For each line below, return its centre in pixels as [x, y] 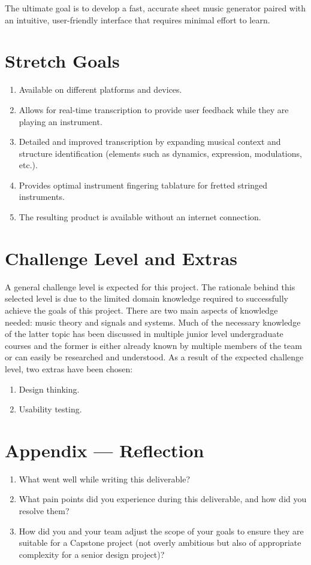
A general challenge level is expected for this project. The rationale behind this [150, 286]
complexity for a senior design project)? [92, 554]
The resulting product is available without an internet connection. [140, 217]
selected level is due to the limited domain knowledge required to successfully [147, 298]
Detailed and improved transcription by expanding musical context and [150, 142]
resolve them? [44, 511]
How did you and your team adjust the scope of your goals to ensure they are [161, 531]
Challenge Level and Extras [121, 258]
